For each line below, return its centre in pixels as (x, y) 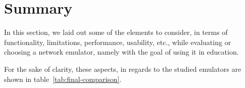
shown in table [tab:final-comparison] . (63, 79)
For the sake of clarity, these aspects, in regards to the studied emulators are (123, 69)
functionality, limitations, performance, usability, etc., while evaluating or (118, 42)
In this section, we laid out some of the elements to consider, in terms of (116, 32)
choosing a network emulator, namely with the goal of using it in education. (121, 52)
